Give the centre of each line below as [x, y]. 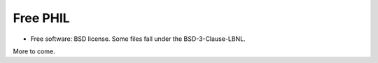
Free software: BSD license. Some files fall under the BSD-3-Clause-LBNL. [138, 39]
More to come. [34, 51]
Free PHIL [41, 18]
